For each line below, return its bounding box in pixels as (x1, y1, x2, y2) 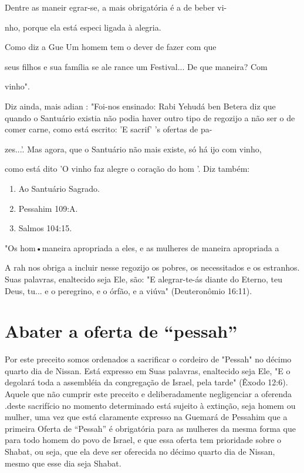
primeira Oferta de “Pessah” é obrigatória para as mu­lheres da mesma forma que (5, 422, 296, 434)
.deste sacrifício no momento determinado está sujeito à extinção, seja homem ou (5, 399, 296, 411)
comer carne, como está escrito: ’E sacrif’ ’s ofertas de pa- (5, 123, 212, 135)
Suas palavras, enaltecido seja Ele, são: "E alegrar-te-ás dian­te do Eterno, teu (5, 272, 283, 285)
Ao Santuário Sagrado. (18, 182, 100, 194)
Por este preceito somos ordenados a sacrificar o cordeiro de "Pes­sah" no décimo (5, 353, 292, 365)
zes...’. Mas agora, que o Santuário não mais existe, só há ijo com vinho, (5, 142, 262, 155)
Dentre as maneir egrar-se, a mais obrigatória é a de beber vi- (5, 1, 227, 13)
